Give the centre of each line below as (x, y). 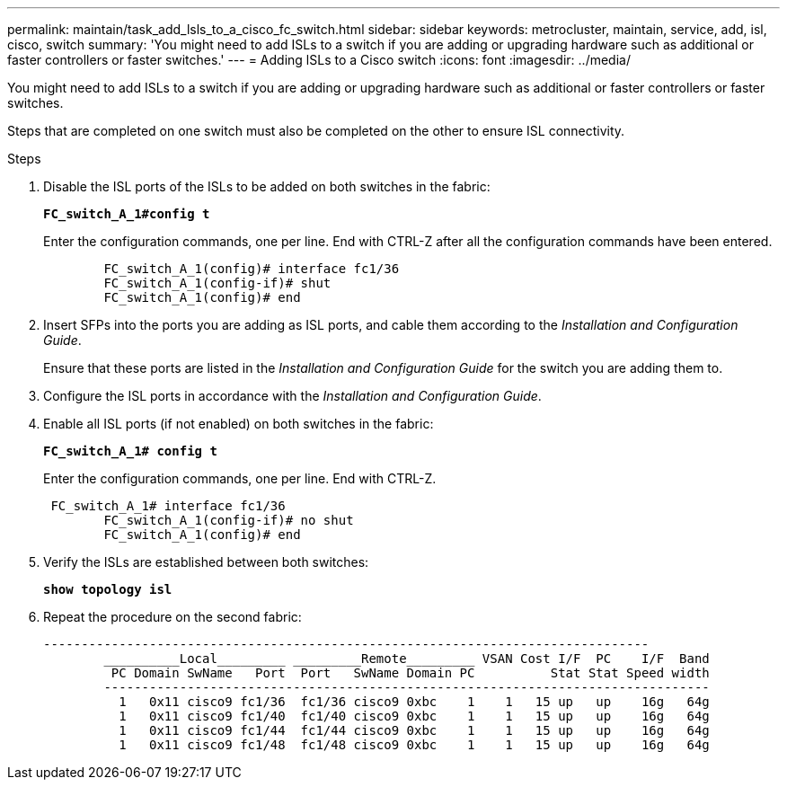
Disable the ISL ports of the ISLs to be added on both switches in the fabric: (267, 186)
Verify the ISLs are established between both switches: (206, 562)
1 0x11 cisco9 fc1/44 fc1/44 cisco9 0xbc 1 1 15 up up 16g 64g (414, 730)
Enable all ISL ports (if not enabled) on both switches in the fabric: (239, 424)
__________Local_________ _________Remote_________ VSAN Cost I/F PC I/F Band (407, 659)
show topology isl (108, 589)
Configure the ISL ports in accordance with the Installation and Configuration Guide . (292, 396)
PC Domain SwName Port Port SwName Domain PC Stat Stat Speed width (410, 673)
